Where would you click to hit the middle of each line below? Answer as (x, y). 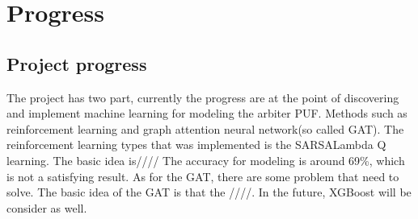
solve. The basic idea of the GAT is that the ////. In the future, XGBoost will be (209, 192)
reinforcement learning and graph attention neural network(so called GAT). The (205, 128)
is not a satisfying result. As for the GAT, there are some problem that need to (203, 176)
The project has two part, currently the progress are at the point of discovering (203, 97)
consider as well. (47, 207)
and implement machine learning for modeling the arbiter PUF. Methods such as (207, 113)
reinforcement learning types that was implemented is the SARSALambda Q (196, 145)
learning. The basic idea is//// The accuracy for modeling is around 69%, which (206, 160)
